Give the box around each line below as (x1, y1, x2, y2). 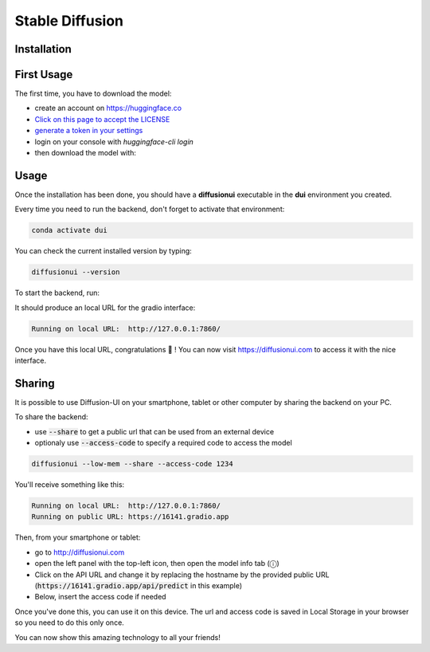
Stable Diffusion (14, 12, 123, 29)
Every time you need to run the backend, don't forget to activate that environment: (14, 204, 285, 214)
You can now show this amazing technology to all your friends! (14, 632, 221, 642)
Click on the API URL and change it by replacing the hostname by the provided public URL (34, 570, 330, 579)
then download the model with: (34, 148, 137, 158)
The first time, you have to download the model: (14, 88, 172, 99)
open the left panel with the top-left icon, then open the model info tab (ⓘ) (34, 559, 280, 568)
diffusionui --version (31, 268, 120, 277)
